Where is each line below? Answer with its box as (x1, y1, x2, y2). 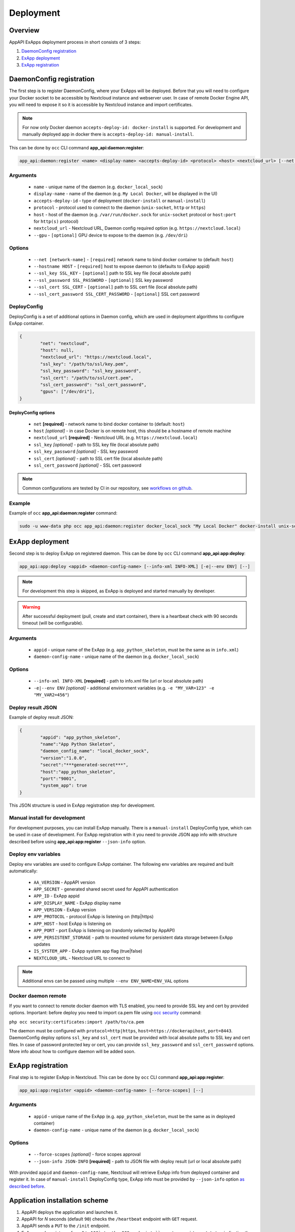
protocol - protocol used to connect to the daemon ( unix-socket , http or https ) (33, 205, 206, 210)
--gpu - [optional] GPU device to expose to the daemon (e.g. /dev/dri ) (33, 232, 188, 238)
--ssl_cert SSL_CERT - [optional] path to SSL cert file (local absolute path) (33, 284, 198, 290)
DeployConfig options (9, 410, 55, 416)
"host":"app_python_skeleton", (40, 769, 116, 775)
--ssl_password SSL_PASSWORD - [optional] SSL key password (33, 277, 173, 283)
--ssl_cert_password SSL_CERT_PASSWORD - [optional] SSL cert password (33, 291, 200, 297)
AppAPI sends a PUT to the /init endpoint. (21, 1223, 110, 1229)
